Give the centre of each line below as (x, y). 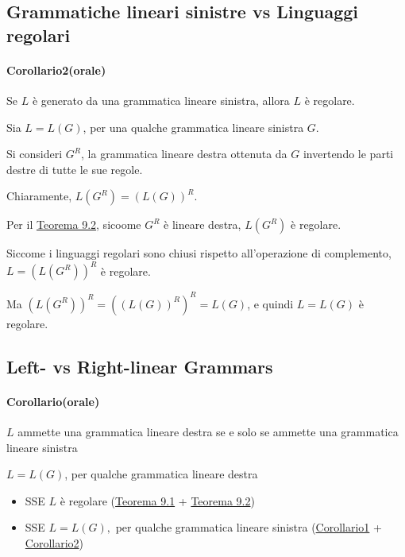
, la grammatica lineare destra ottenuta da (184, 154)
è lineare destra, (202, 224)
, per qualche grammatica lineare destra (161, 474)
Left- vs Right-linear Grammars (140, 366)
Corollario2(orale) (56, 70)
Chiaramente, (39, 196)
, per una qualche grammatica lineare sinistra (193, 127)
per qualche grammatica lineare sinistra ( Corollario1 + (249, 527)
